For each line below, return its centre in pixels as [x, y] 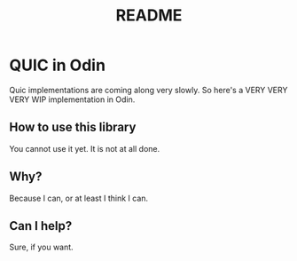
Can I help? [41, 226]
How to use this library [73, 127]
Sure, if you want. [41, 247]
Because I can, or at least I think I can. [79, 198]
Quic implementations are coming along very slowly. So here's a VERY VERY [148, 90]
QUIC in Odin [58, 65]
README [149, 16]
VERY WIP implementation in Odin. [72, 99]
